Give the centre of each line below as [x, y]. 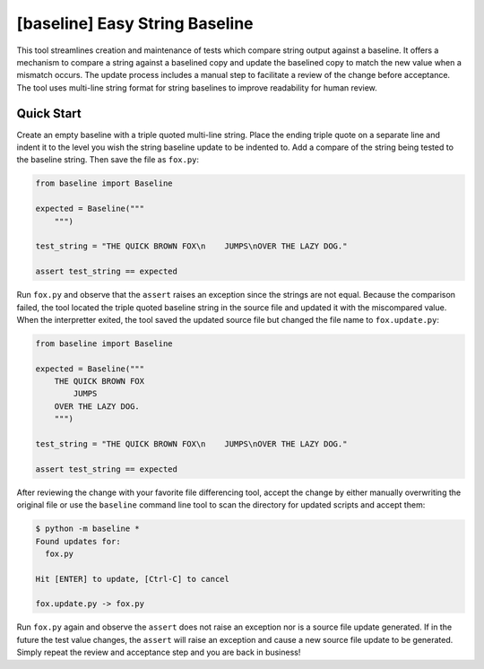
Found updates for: [78, 541]
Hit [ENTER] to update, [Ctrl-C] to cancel [133, 579]
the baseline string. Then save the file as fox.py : [108, 160]
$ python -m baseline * [88, 529]
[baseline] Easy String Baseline [135, 23]
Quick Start [49, 113]
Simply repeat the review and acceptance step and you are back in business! [159, 652]
